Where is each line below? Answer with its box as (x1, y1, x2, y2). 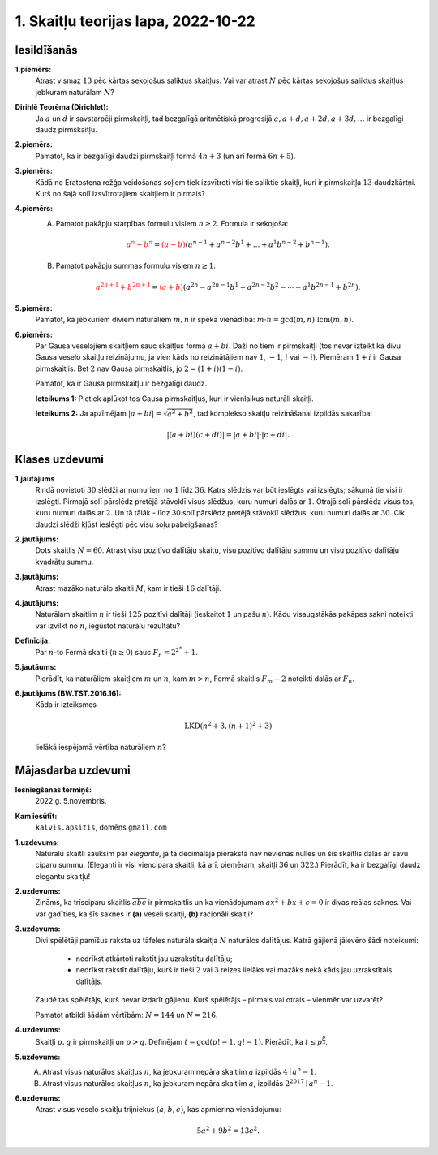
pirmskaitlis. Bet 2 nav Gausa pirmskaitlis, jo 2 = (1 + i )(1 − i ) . (35, 364, 243, 373)
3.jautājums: (15, 572, 59, 582)
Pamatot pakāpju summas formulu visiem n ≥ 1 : (55, 261, 217, 271)
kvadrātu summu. (35, 557, 94, 567)
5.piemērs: (15, 303, 53, 312)
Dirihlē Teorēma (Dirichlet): (15, 102, 109, 112)
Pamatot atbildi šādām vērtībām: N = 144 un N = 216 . (35, 1010, 218, 1019)
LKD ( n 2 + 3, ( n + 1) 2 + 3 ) (183, 719, 273, 730)
